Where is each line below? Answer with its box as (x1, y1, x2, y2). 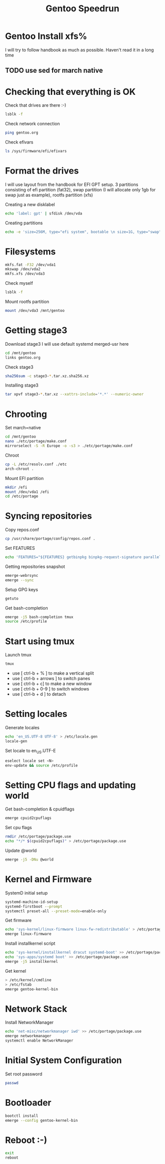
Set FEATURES (5, 545, 35, 551)
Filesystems (5, 246, 56, 257)
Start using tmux (5, 635, 75, 647)
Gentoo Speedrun (46, 3, 119, 14)
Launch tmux (5, 652, 32, 658)
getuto (5, 596, 19, 601)
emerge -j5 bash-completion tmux (5, 614, 74, 620)
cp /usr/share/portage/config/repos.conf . (5, 537, 96, 541)
